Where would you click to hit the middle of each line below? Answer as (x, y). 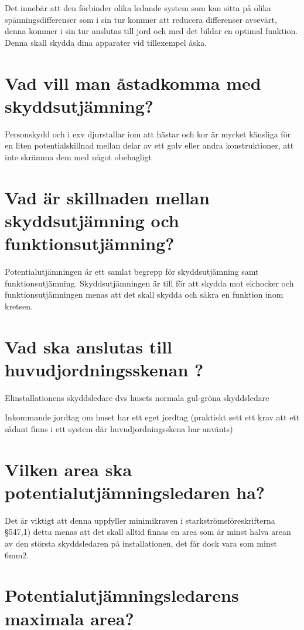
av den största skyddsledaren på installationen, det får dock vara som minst (141, 543)
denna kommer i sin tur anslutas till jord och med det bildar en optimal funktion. (151, 31)
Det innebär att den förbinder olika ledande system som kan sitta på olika (138, 8)
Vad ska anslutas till (88, 346)
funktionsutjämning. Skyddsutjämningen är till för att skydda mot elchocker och (149, 283)
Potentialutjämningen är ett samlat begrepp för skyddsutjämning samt (132, 271)
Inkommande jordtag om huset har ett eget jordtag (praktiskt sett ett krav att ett (152, 417)
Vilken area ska (69, 469)
